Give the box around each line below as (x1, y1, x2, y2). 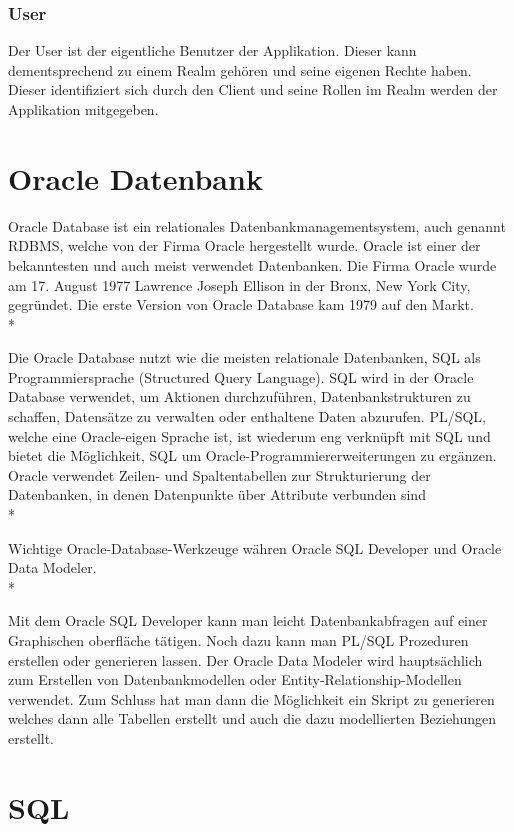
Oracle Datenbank (8, 157, 263, 198)
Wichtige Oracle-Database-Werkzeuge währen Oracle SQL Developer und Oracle (8, 537, 502, 558)
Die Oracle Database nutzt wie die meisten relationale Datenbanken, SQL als (8, 347, 481, 368)
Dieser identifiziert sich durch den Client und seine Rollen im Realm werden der (8, 79, 498, 100)
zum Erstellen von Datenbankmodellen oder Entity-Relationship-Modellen (8, 669, 462, 690)
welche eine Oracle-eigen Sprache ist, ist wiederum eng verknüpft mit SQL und (8, 425, 491, 446)
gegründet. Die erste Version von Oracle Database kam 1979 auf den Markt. (8, 294, 474, 315)
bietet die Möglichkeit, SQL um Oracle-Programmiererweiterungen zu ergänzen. (8, 445, 497, 466)
